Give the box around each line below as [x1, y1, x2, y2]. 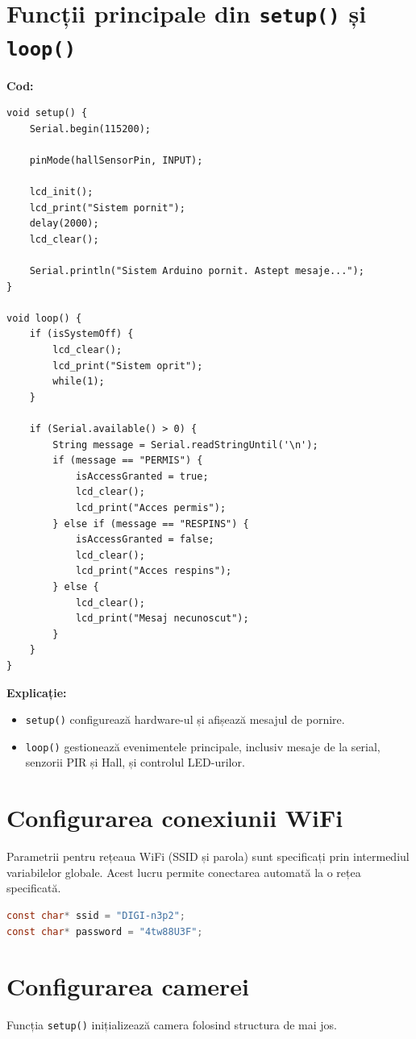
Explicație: [6, 684, 67, 700]
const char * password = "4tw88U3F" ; [6, 925, 203, 937]
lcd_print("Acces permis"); [75, 502, 227, 513]
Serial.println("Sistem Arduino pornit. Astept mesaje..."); [29, 265, 364, 277]
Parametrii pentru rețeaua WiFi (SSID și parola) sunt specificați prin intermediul [6, 848, 410, 865]
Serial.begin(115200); [29, 123, 151, 135]
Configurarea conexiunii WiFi [6, 801, 343, 834]
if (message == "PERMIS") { [52, 455, 203, 467]
